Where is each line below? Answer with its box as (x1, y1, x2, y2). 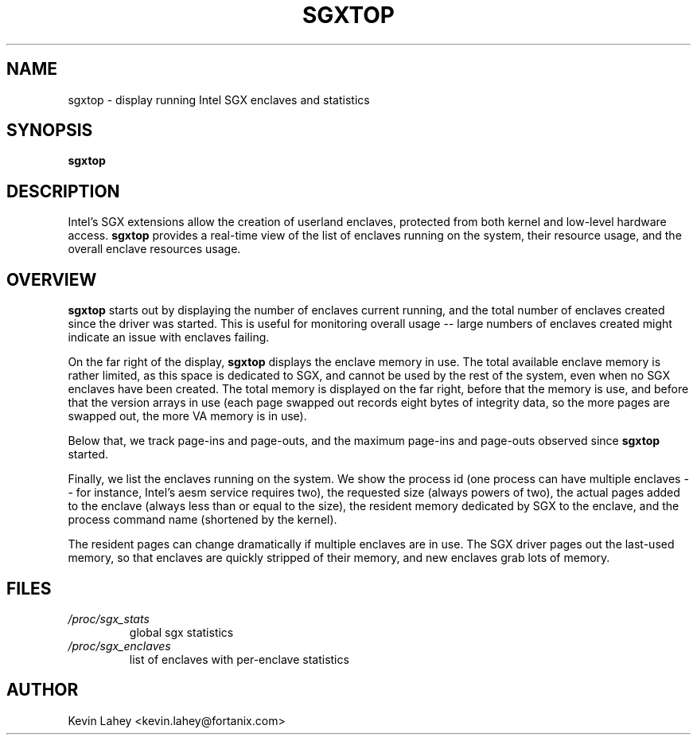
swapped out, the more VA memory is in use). (68, 409, 307, 423)
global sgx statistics (129, 625, 234, 639)
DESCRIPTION (6, 181, 120, 201)
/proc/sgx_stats (68, 611, 150, 626)
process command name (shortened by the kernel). (68, 513, 337, 527)
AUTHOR (6, 680, 79, 700)
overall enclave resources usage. (68, 242, 241, 256)
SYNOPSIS (6, 120, 93, 141)
